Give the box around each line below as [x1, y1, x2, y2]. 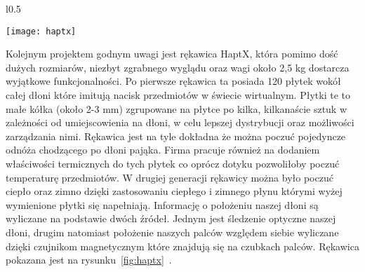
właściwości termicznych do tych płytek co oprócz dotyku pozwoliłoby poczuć [6, 156, 340, 170]
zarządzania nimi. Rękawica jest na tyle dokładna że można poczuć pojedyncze [6, 128, 346, 143]
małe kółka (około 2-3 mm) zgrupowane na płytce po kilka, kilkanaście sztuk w [6, 101, 347, 116]
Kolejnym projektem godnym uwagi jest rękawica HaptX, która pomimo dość [6, 46, 338, 61]
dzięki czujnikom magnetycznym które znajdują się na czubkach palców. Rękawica [6, 238, 359, 253]
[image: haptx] [6, 26, 77, 36]
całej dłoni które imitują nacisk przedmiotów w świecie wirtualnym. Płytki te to [6, 88, 350, 102]
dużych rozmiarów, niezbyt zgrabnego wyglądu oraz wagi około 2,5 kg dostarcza [6, 60, 350, 74]
